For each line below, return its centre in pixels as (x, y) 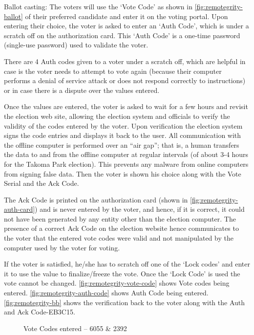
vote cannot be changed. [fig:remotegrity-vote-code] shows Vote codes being (117, 283)
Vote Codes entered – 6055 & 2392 (75, 328)
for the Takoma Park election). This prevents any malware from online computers (126, 164)
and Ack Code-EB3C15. (40, 312)
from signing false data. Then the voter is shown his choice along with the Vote (123, 173)
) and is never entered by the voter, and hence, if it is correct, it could (140, 209)
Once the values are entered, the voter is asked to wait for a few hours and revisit (126, 106)
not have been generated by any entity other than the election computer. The (120, 218)
